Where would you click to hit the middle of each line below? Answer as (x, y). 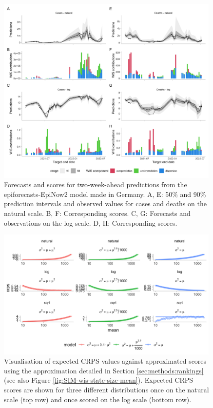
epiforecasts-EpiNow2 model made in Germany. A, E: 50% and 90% (105, 194)
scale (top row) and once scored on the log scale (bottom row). (98, 399)
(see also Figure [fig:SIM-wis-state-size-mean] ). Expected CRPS (99, 380)
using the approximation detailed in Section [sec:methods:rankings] (104, 370)
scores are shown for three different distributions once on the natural (106, 390)
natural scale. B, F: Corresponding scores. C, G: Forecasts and (97, 213)
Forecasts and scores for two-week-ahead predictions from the (96, 185)
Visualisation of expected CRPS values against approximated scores (105, 361)
